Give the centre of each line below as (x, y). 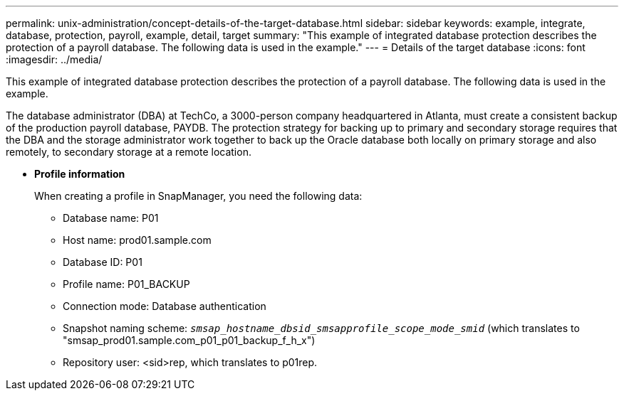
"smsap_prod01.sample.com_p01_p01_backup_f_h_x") (189, 340)
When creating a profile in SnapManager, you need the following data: (198, 196)
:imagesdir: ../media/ (54, 59)
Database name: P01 (111, 218)
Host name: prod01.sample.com (137, 240)
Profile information (80, 174)
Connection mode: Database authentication (165, 306)
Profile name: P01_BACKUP (126, 284)
